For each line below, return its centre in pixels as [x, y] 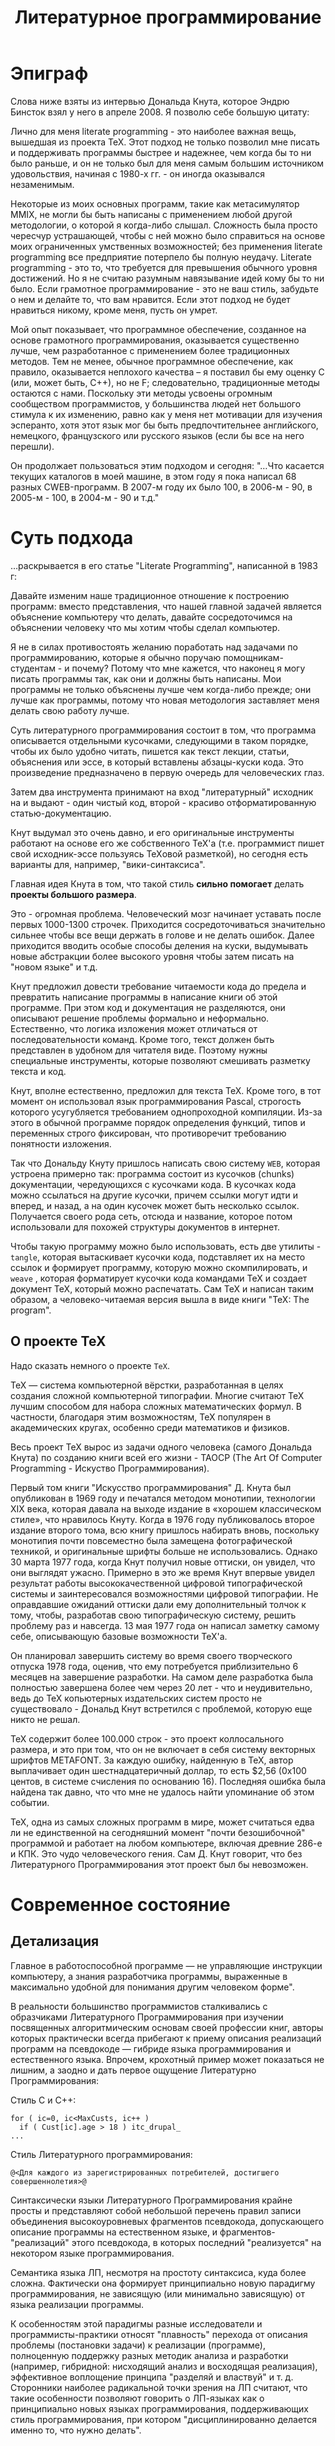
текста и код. [38, 1071]
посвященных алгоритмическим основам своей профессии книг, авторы [167, 2027]
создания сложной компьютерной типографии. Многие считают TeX [157, 1395]
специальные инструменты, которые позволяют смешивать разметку [160, 1060]
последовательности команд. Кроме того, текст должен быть [142, 1039]
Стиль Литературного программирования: [101, 2154]
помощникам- [253, 657]
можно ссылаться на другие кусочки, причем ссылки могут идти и [154, 1195]
